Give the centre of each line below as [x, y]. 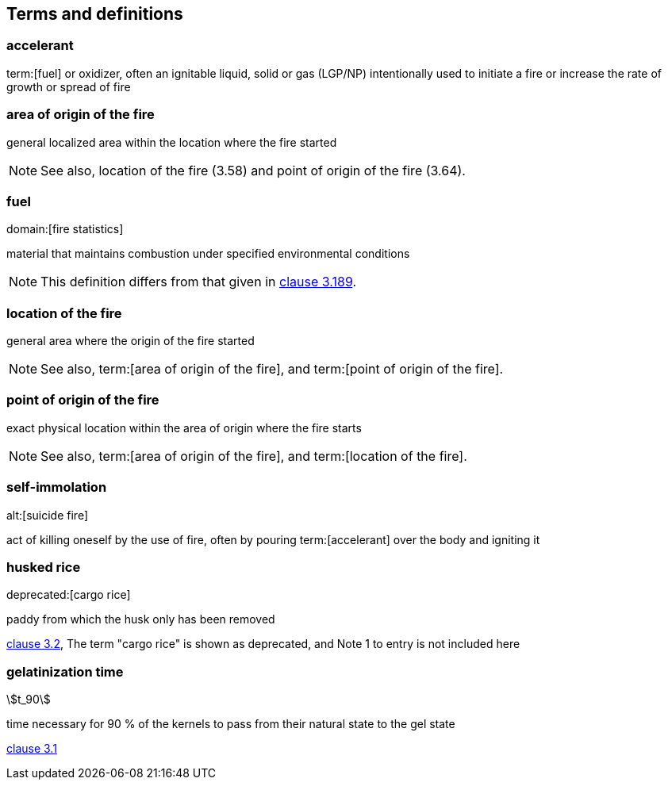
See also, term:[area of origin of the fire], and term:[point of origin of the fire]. [272, 369]
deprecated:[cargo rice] [69, 595]
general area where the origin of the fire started [131, 341]
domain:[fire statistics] [65, 229]
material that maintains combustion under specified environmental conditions [208, 254]
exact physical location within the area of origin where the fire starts [184, 428]
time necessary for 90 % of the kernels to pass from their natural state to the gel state [231, 724]
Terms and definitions [95, 14]
